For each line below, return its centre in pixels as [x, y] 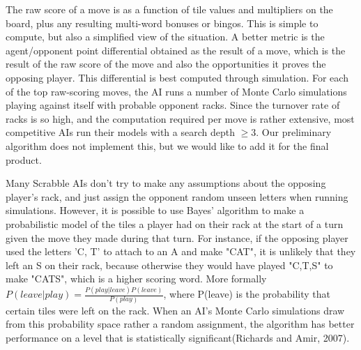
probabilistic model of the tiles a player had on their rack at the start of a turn [175, 223]
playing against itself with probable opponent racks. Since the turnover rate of [173, 105]
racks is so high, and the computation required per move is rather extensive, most [180, 118]
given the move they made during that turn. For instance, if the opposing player [177, 237]
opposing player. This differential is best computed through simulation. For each [177, 77]
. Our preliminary [294, 132]
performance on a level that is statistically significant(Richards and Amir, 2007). [178, 337]
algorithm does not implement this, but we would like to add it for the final [167, 145]
